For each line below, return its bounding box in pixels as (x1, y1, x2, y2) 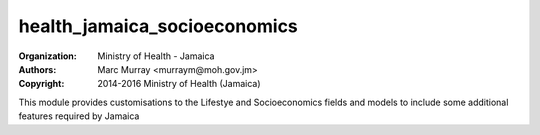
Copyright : (18, 78, 65, 90)
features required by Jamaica (18, 110, 140, 122)
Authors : (18, 63, 57, 75)
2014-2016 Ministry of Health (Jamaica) (97, 78, 261, 90)
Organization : (18, 50, 77, 62)
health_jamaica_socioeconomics (18, 15, 299, 37)
